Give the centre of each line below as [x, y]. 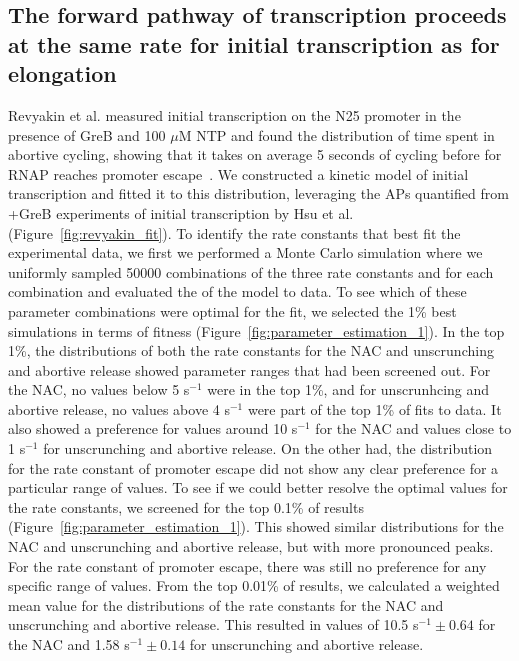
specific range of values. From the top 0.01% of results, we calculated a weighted [254, 585]
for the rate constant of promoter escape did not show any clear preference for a [253, 467]
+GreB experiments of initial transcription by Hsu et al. [181, 212]
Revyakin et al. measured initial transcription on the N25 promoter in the [234, 114]
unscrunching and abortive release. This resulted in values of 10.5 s [213, 624]
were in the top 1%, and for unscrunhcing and [348, 389]
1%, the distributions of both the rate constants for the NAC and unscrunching [251, 350]
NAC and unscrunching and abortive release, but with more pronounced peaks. [251, 546]
